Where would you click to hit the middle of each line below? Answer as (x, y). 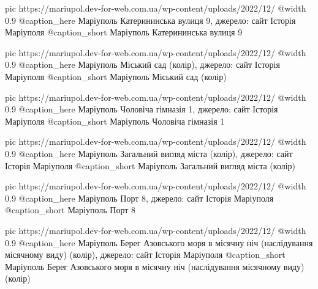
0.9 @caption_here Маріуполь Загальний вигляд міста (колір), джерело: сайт (149, 153)
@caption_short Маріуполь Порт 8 (70, 210)
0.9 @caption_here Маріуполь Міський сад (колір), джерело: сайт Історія (142, 64)
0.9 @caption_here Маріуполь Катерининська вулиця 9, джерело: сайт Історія (150, 20)
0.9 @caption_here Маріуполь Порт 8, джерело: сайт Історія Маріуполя (139, 198)
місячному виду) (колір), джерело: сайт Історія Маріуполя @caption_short (145, 254)
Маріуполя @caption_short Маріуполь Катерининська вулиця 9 (124, 32)
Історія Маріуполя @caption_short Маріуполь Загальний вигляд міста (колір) (150, 165)
